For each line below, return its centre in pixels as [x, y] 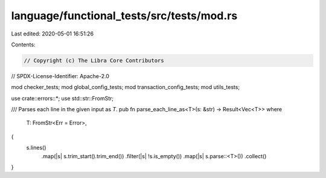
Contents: [23, 44]
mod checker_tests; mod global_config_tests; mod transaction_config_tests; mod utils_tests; [126, 87]
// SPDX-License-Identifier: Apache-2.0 [60, 76]
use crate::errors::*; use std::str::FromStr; [62, 98]
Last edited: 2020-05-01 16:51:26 [52, 34]
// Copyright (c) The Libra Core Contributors [94, 60]
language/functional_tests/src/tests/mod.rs [124, 16]
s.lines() [36, 148]
